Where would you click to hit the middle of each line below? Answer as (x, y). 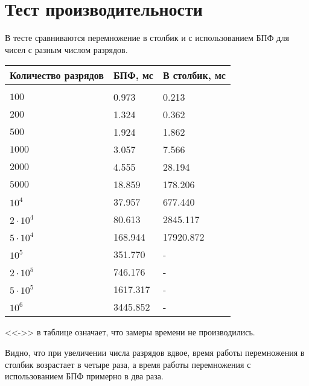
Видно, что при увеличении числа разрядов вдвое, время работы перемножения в (155, 352)
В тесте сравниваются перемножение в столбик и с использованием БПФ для (147, 38)
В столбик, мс (194, 75)
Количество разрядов (57, 75)
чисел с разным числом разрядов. (66, 49)
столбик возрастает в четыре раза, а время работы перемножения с (128, 364)
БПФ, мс (133, 75)
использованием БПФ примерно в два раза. (84, 376)
